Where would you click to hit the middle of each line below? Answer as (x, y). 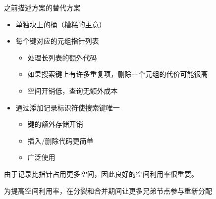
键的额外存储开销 (55, 124)
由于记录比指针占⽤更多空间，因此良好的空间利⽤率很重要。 (101, 174)
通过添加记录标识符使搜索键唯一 (68, 107)
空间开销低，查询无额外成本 (73, 90)
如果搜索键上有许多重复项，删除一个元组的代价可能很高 (118, 74)
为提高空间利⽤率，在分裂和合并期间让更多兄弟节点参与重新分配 (108, 190)
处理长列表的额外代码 (62, 57)
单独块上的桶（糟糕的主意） (61, 24)
